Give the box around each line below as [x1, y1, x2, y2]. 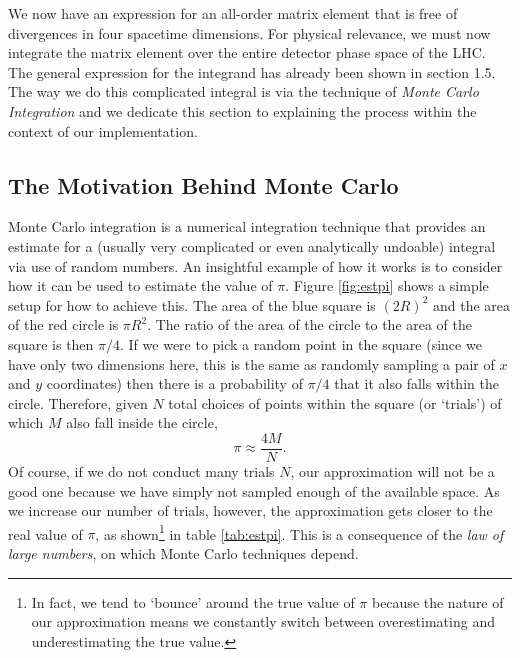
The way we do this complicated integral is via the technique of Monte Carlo [8, 81, 479, 102]
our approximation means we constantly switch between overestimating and [31, 611, 495, 632]
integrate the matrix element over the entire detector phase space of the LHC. [8, 42, 486, 63]
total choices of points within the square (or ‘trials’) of [168, 392, 502, 413]
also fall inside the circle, [66, 412, 218, 433]
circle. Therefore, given [8, 392, 148, 413]
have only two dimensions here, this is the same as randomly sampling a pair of [8, 353, 495, 374]
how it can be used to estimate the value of [8, 275, 273, 296]
